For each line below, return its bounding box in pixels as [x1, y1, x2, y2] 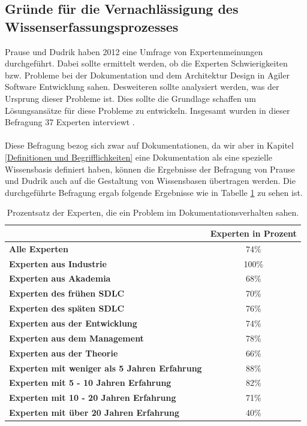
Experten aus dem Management [9, 331, 144, 344]
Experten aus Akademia [9, 272, 111, 285]
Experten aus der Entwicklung [9, 316, 137, 329]
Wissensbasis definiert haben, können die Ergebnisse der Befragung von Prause [5, 162, 295, 175]
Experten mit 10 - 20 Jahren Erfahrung [9, 391, 176, 404]
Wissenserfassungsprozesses [5, 17, 179, 35]
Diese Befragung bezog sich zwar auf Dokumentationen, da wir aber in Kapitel [5, 139, 294, 152]
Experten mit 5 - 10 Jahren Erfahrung [9, 376, 171, 389]
